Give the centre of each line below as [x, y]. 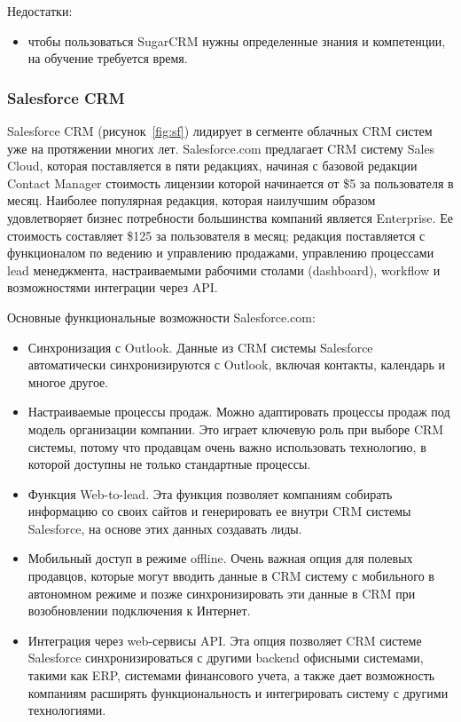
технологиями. [67, 710]
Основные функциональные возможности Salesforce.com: [161, 317]
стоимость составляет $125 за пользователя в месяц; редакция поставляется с [216, 235]
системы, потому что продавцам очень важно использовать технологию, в [227, 446]
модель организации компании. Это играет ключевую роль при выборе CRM [236, 428]
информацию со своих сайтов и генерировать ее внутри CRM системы [219, 511]
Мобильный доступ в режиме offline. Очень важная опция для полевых [220, 558]
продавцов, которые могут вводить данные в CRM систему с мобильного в [231, 576]
